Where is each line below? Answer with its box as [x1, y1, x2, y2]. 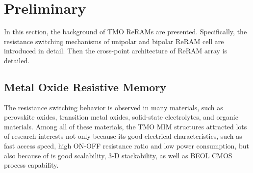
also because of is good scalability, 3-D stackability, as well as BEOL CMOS [4, 150, 232, 160]
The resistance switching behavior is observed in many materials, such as [4, 102, 223, 112]
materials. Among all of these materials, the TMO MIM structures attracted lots [4, 121, 247, 131]
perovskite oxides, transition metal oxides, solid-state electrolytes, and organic [4, 112, 238, 122]
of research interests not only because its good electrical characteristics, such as [4, 131, 242, 141]
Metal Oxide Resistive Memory [4, 79, 167, 94]
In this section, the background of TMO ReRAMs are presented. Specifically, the [4, 26, 247, 37]
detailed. [4, 55, 30, 65]
